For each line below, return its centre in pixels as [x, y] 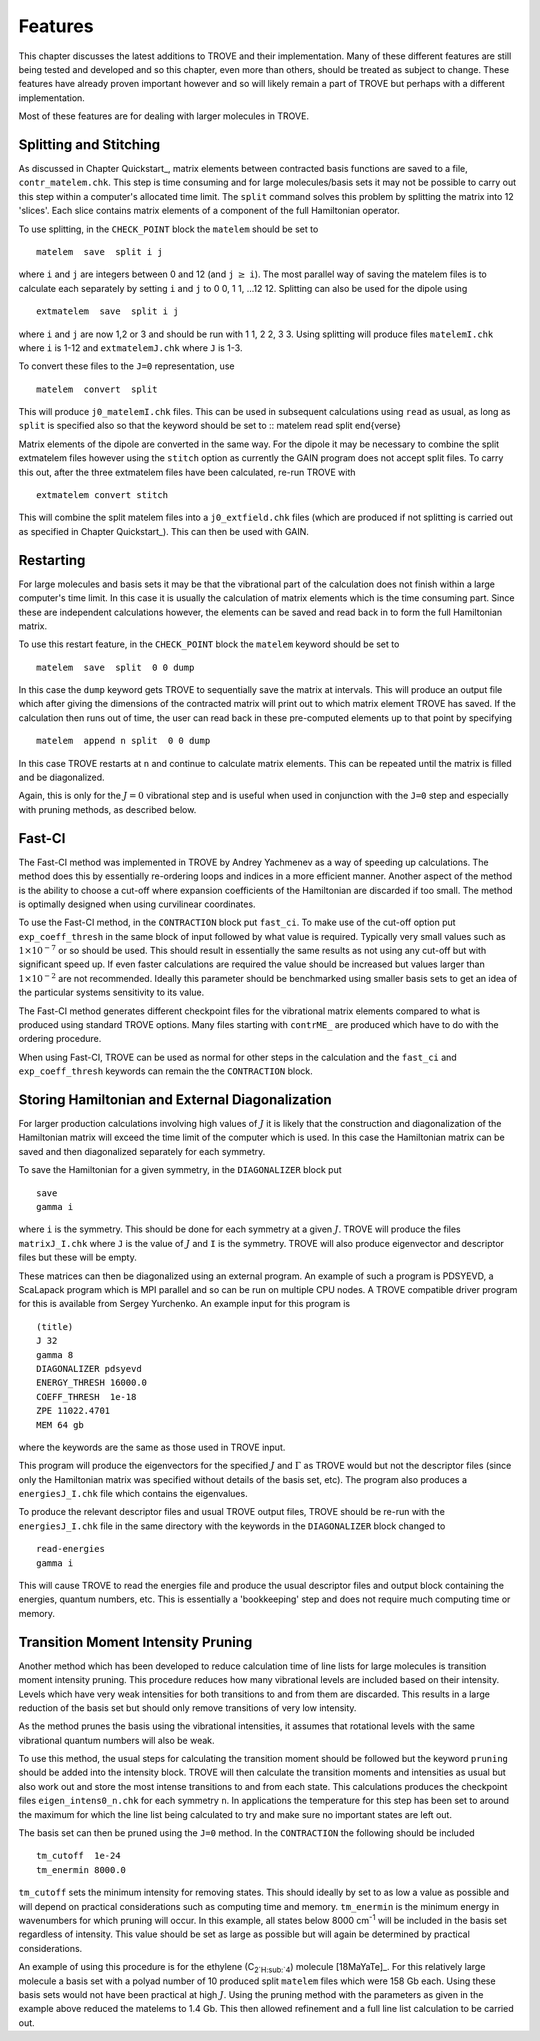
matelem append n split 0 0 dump [123, 741]
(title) [55, 1326]
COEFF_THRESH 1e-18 [86, 1396]
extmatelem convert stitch [102, 495]
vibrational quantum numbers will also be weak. [116, 1740]
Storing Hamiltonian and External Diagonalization [175, 1099]
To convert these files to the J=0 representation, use [126, 366]
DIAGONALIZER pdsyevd [89, 1368]
